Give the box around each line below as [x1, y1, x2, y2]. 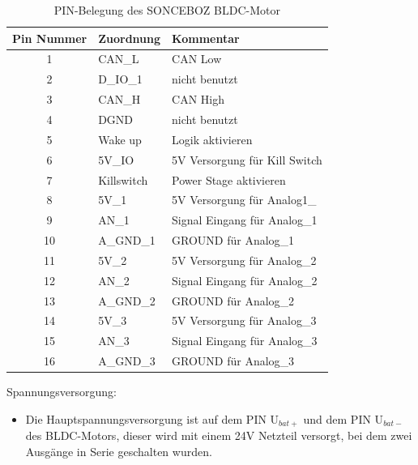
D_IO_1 [98, 70, 143, 87]
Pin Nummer [12, 29, 87, 46]
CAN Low [172, 50, 222, 67]
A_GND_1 [98, 232, 156, 249]
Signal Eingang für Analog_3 [172, 332, 318, 349]
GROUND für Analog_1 [172, 232, 295, 249]
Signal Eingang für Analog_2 [172, 271, 318, 288]
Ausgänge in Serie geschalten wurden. [25, 442, 212, 459]
